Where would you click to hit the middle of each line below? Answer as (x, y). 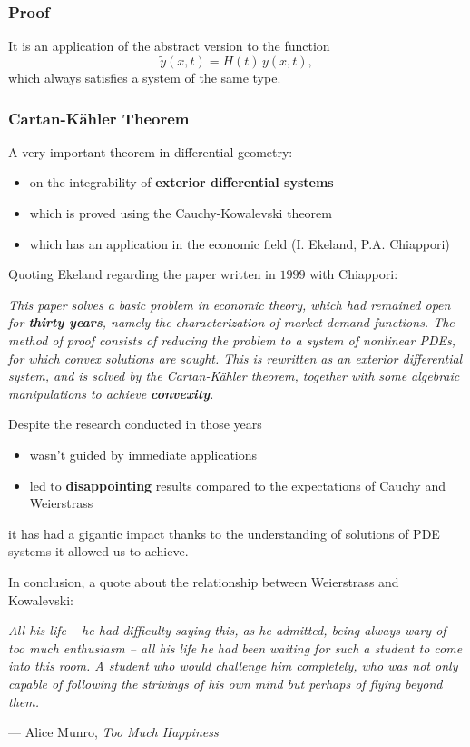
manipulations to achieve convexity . (111, 393)
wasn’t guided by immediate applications (143, 454)
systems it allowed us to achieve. (98, 551)
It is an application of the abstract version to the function (169, 46)
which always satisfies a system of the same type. (145, 78)
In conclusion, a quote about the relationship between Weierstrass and (204, 581)
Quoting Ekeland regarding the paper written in (142, 274)
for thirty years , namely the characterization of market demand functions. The (231, 322)
